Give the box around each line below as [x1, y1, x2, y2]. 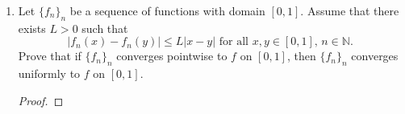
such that [81, 19, 128, 36]
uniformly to [18, 65, 81, 82]
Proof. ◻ [18, 92, 64, 108]
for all [219, 36, 248, 48]
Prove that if [18, 47, 81, 64]
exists [18, 19, 46, 36]
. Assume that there [300, 2, 399, 18]
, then [286, 47, 316, 64]
